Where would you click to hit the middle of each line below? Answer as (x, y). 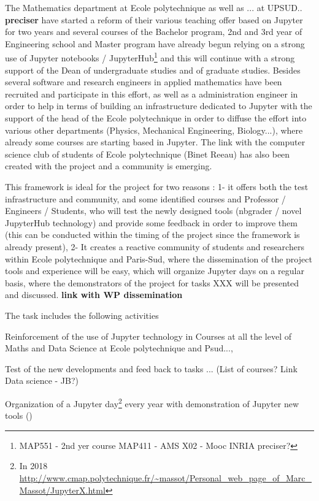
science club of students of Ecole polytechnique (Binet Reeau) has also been (148, 154)
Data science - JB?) (42, 381)
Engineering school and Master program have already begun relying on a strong (155, 43)
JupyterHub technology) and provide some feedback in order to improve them (151, 222)
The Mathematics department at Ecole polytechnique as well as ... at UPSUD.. (154, 7)
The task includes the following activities (82, 315)
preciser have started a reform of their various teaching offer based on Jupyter (154, 19)
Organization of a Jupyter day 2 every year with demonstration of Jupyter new (152, 402)
